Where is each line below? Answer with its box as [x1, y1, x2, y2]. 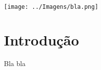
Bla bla [4, 58, 26, 68]
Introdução [4, 29, 79, 49]
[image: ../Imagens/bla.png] [4, 3, 99, 10]
